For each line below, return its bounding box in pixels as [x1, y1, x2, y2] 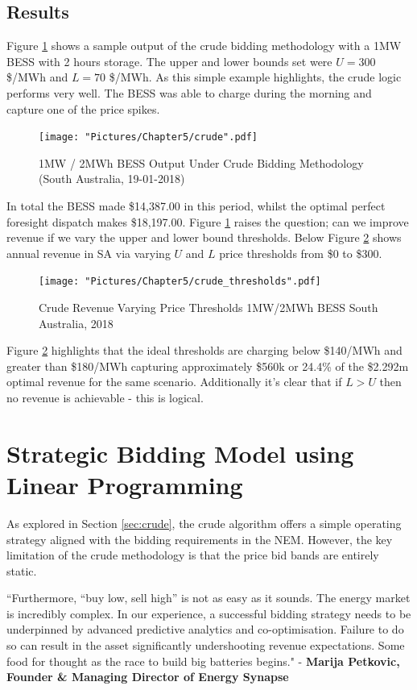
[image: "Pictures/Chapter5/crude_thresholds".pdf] [39, 276, 321, 288]
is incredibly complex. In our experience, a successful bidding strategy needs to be [6, 605, 411, 621]
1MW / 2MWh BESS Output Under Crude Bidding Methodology [39, 154, 364, 171]
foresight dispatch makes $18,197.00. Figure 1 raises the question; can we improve [6, 213, 409, 230]
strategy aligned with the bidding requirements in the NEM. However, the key [6, 530, 393, 547]
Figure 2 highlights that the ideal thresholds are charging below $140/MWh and [6, 342, 403, 359]
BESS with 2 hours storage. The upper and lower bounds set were [6, 52, 332, 69]
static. [6, 562, 37, 579]
